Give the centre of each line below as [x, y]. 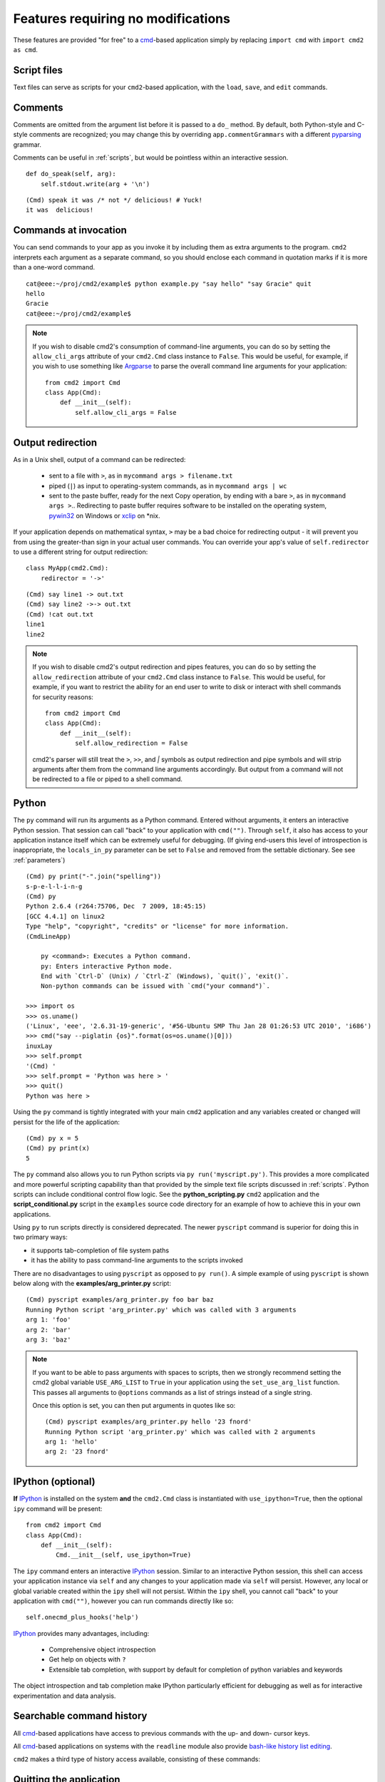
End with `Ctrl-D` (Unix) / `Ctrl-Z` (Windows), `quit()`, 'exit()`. [165, 976]
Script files [38, 70]
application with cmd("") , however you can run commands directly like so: [123, 1601]
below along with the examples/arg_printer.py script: [92, 1284]
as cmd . [26, 49]
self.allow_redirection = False [132, 743]
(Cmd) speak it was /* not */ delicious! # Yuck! [114, 200]
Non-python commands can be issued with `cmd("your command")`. [155, 986]
